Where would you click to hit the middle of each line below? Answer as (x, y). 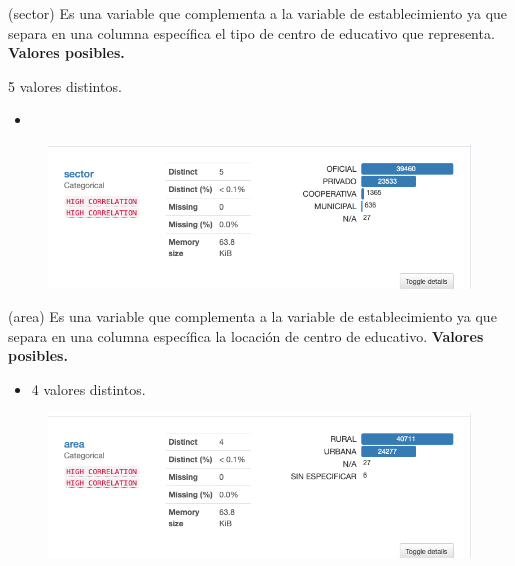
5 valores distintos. (65, 85)
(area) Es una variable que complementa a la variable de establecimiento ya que (252, 316)
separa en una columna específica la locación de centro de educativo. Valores (246, 335)
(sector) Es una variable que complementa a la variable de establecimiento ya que (258, 13)
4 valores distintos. (88, 388)
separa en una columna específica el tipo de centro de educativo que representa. (251, 32)
